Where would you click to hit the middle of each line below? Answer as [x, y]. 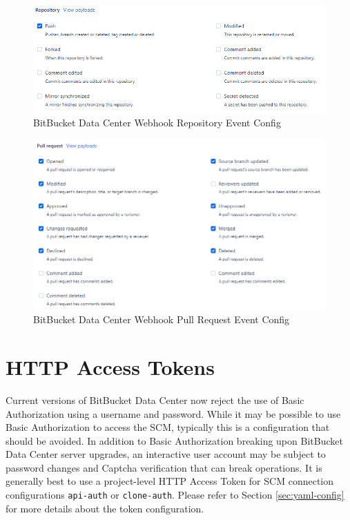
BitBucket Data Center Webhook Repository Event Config [157, 123]
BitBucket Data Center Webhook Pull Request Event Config [162, 319]
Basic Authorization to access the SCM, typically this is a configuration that [168, 427]
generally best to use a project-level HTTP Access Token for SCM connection [170, 481]
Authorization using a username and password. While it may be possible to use [173, 413]
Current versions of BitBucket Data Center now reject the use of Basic [155, 399]
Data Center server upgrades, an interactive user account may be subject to [166, 454]
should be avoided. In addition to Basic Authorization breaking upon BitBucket [174, 440]
